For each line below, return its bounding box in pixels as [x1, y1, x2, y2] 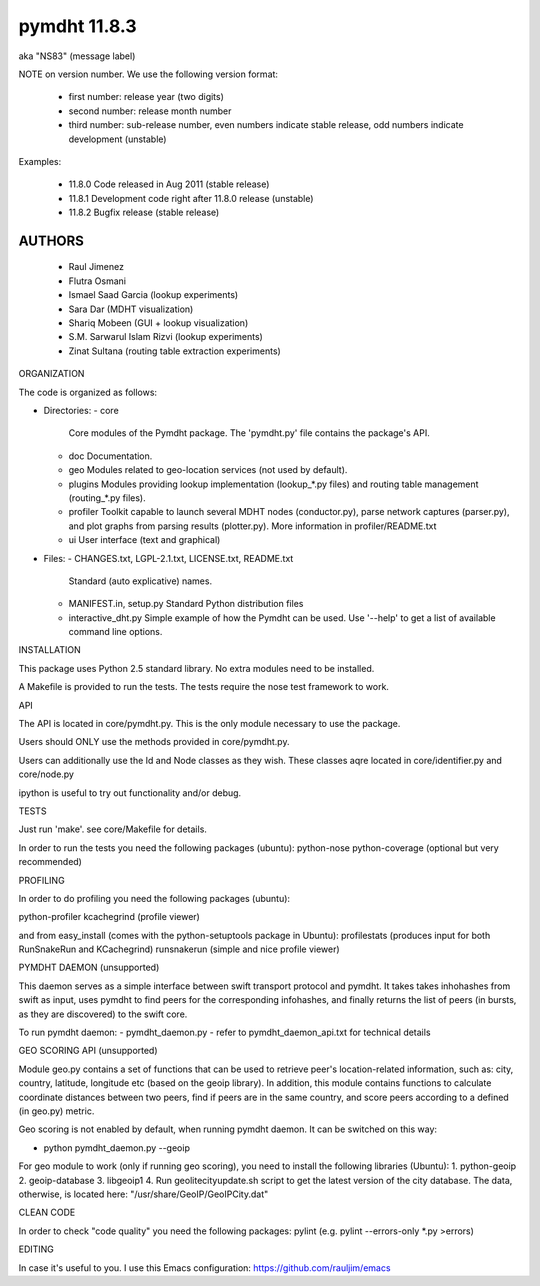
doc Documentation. [68, 450, 153, 462]
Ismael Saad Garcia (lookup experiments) [68, 289, 239, 301]
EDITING [18, 1243, 55, 1255]
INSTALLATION [18, 644, 82, 656]
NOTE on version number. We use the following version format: [18, 68, 279, 80]
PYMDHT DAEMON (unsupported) [18, 961, 160, 974]
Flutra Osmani [68, 275, 127, 287]
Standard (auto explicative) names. [68, 575, 213, 587]
